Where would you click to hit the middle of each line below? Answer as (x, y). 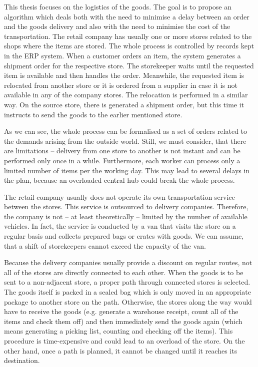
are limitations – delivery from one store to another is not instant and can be (122, 151)
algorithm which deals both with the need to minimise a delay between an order (127, 16)
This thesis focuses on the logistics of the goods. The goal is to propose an (118, 6)
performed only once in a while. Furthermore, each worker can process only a (122, 160)
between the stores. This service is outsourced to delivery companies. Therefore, (126, 206)
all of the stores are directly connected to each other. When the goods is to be (124, 272)
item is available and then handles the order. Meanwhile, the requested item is (124, 75)
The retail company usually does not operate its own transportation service (119, 196)
